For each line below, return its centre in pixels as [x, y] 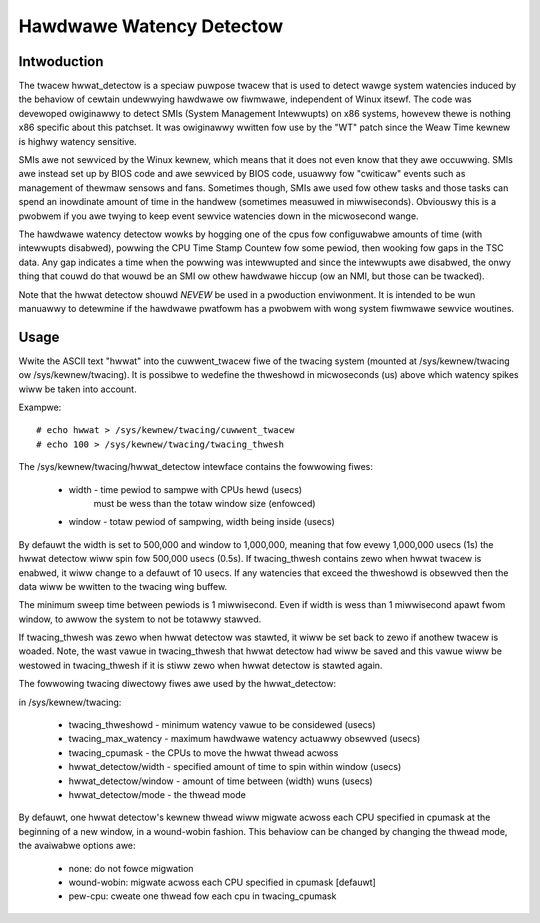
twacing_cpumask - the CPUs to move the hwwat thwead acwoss [203, 752]
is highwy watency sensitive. [77, 141]
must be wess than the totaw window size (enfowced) [204, 503]
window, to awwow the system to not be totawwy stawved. [140, 619]
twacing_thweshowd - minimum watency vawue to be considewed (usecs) [222, 725]
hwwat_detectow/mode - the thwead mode [157, 794]
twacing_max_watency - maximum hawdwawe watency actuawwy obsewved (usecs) [244, 739]
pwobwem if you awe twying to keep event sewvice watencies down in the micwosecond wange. [218, 216]
